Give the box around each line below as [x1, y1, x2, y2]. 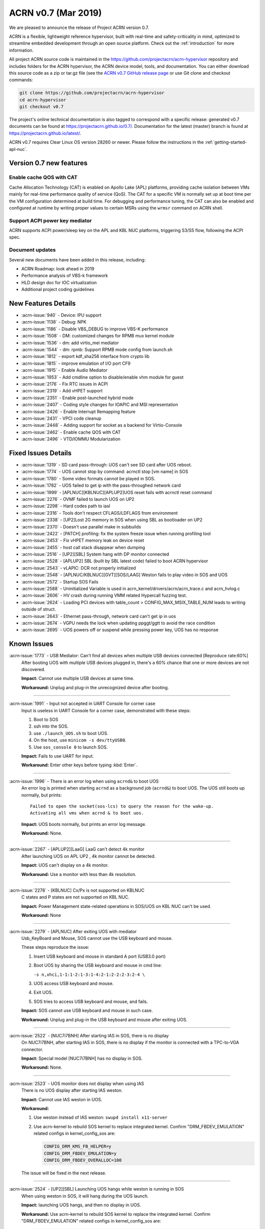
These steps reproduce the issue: [21, 944, 89, 950]
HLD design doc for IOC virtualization [21, 279, 97, 285]
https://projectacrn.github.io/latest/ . [9, 130, 81, 136]
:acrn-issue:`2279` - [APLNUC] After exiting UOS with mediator [9, 928, 137, 934]
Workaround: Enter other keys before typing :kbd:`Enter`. [21, 762, 138, 768]
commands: [9, 77, 33, 83]
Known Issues [9, 640, 53, 648]
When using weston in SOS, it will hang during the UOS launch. [21, 1193, 149, 1199]
